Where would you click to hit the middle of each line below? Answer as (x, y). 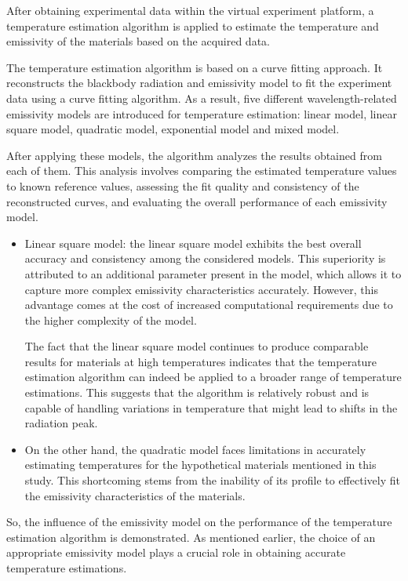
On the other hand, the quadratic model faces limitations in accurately (195, 449)
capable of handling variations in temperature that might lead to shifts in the (211, 407)
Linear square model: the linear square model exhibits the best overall (193, 243)
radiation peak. (61, 423)
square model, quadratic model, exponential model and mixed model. (173, 129)
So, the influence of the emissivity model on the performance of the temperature (199, 522)
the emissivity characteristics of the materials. (135, 495)
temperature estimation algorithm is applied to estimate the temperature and (193, 25)
